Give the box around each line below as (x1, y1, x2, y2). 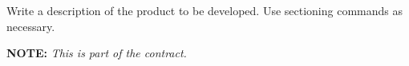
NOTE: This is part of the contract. (6, 45, 187, 61)
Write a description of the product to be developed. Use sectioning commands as (6, 2, 403, 18)
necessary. (6, 17, 55, 34)
